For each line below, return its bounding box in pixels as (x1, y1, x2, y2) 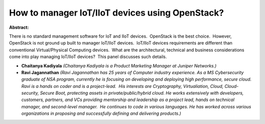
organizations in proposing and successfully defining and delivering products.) (21, 110, 182, 117)
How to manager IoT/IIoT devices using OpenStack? (9, 7, 224, 18)
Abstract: (9, 24, 29, 30)
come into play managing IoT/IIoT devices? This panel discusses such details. (9, 54, 167, 60)
